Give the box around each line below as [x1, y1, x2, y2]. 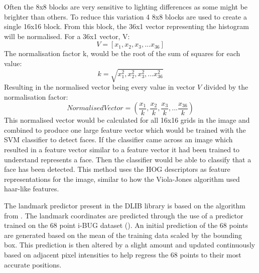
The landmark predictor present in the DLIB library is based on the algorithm [4, 200, 245, 211]
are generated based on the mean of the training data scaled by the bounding [4, 229, 242, 240]
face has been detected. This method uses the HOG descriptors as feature [4, 164, 230, 174]
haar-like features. [4, 183, 59, 194]
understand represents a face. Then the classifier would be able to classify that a [4, 154, 251, 164]
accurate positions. [4, 259, 62, 269]
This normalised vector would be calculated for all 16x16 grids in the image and [4, 115, 250, 125]
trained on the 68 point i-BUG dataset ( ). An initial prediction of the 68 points [4, 220, 248, 230]
